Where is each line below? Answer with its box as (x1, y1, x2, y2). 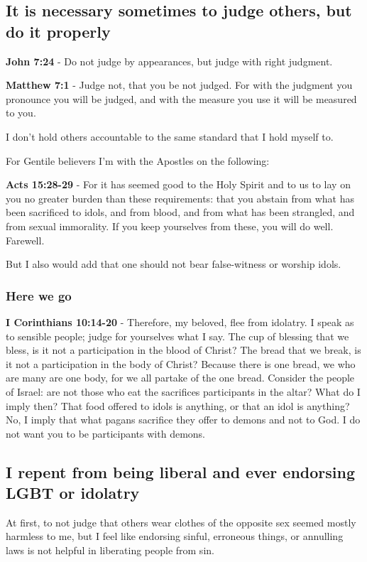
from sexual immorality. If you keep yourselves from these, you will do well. (6, 218, 334, 233)
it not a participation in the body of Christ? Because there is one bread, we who (6, 356, 356, 371)
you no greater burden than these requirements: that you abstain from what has (6, 190, 354, 205)
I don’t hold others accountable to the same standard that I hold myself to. (6, 129, 334, 144)
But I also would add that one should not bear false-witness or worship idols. (6, 256, 341, 271)
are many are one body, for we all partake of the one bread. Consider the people (6, 370, 355, 385)
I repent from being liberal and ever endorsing (6, 460, 355, 482)
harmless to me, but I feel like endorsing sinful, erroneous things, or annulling (6, 529, 344, 544)
